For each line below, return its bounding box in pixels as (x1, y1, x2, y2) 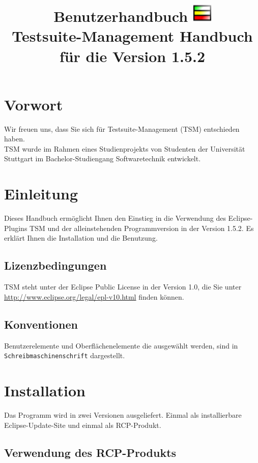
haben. (4, 133, 25, 144)
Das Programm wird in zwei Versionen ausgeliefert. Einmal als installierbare (4, 409, 242, 420)
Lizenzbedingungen (4, 257, 107, 273)
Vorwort (4, 94, 63, 114)
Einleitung (4, 183, 78, 204)
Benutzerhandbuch (53, 6, 188, 26)
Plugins (4, 222, 27, 233)
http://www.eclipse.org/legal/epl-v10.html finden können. (4, 291, 184, 302)
